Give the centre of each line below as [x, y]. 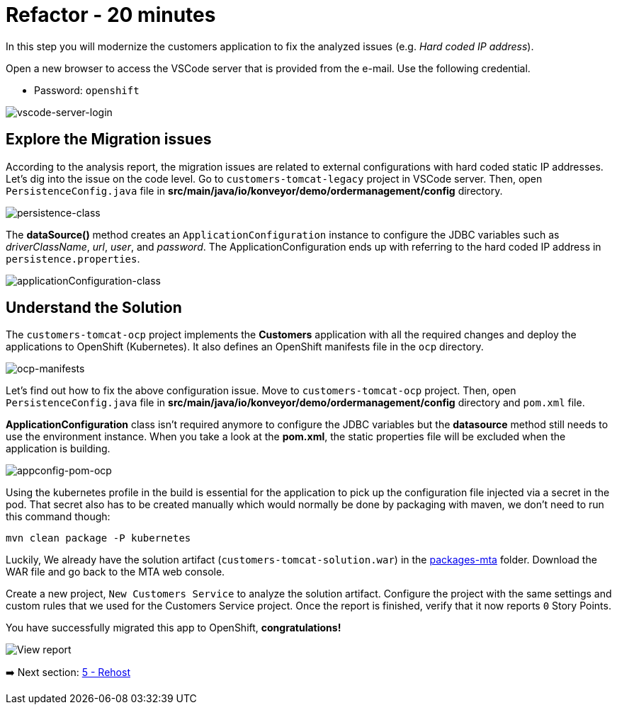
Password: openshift [87, 90]
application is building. [58, 449]
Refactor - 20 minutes [111, 15]
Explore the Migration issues [109, 139]
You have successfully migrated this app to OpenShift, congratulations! [174, 628]
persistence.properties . [73, 258]
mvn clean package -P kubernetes [98, 538]
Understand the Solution [94, 308]
